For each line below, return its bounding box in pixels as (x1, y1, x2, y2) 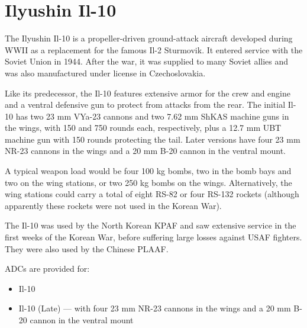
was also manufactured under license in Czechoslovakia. (5, 66, 206, 79)
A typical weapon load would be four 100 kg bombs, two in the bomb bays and (5, 165, 292, 177)
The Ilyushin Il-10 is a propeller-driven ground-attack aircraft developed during (5, 32, 293, 44)
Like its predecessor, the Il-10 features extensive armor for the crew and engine (5, 86, 291, 99)
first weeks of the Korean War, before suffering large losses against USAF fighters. (5, 231, 302, 243)
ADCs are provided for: (5, 262, 90, 275)
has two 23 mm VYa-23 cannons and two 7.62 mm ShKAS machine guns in (15, 110, 289, 122)
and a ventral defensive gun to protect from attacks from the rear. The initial (5, 98, 286, 111)
